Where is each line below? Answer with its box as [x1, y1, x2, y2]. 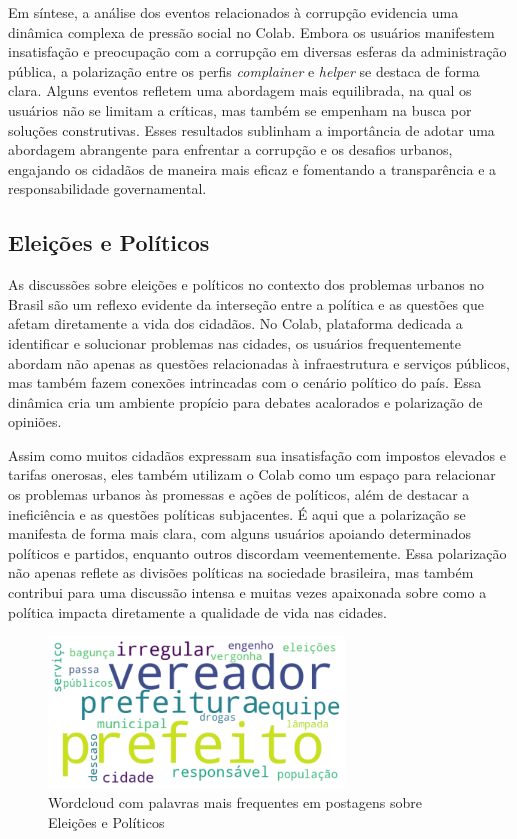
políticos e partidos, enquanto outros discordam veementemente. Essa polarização [8, 542, 507, 563]
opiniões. [8, 411, 62, 432]
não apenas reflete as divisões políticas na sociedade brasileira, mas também [8, 562, 474, 583]
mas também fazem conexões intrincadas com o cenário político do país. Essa [8, 372, 482, 393]
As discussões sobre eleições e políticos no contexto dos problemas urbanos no [8, 274, 485, 295]
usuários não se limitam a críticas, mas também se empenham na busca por [8, 99, 472, 120]
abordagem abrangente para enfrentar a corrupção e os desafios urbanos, [8, 139, 453, 160]
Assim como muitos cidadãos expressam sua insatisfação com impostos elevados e [8, 444, 506, 465]
